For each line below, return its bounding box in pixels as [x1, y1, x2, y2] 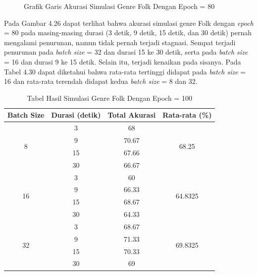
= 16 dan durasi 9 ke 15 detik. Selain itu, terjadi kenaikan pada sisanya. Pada [4, 56, 241, 67]
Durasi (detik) [51, 110, 101, 120]
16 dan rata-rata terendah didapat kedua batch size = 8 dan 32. [4, 76, 198, 86]
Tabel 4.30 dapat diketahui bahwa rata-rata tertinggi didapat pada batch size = [4, 66, 246, 76]
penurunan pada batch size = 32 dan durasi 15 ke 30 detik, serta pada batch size [4, 47, 248, 57]
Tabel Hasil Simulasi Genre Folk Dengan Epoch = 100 [27, 92, 192, 103]
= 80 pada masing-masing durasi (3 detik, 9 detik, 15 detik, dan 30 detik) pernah [4, 27, 252, 38]
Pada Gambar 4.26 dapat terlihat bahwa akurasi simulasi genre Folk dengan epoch [4, 17, 254, 28]
